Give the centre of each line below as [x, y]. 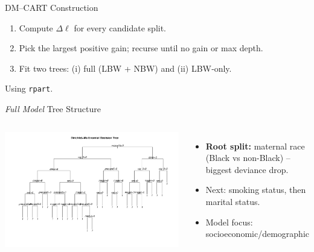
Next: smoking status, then [256, 190]
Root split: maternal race [255, 146]
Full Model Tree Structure [53, 109]
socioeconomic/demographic [258, 234]
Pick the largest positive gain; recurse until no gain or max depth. [141, 48]
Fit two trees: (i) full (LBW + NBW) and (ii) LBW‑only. [125, 68]
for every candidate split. [120, 27]
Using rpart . [29, 88]
